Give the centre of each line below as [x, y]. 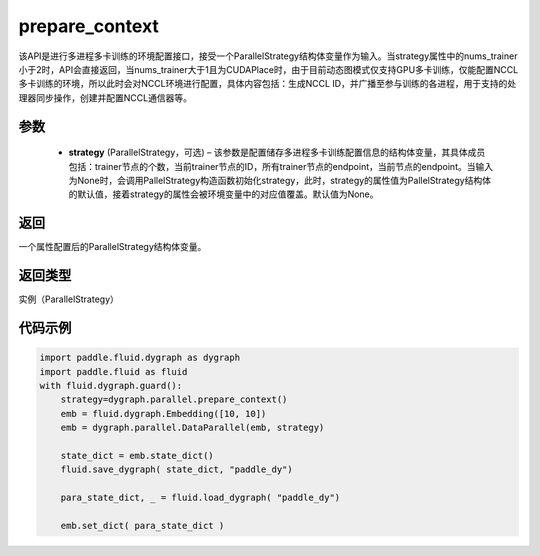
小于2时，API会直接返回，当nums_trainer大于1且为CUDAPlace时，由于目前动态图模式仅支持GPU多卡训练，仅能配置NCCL [268, 69]
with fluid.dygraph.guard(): [111, 385]
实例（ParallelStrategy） [69, 299]
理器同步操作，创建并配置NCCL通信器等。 [105, 97]
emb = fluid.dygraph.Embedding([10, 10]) [163, 413]
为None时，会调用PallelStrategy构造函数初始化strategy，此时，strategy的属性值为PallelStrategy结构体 [280, 180]
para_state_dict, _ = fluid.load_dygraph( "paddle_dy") [200, 498]
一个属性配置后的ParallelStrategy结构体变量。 [112, 247]
